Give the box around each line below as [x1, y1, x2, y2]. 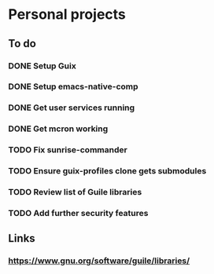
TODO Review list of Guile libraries [8, 187, 142, 198]
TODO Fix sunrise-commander [8, 144, 127, 155]
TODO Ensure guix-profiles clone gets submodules [8, 166, 207, 177]
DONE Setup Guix [8, 60, 76, 71]
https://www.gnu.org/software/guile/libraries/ [8, 255, 190, 266]
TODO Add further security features [8, 207, 149, 218]
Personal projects [8, 5, 126, 24]
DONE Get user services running [8, 102, 135, 113]
